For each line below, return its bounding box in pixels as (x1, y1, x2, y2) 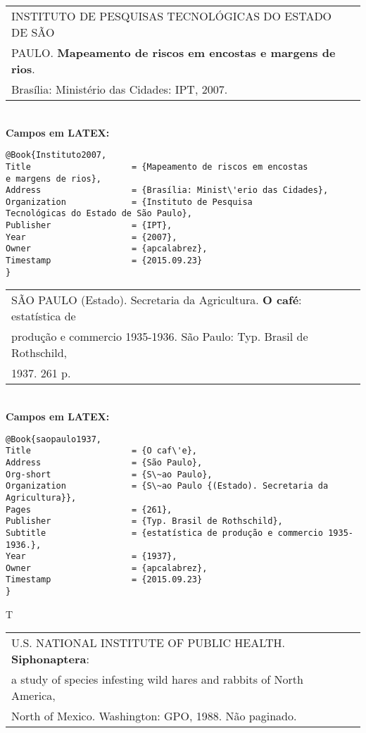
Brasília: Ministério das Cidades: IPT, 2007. (11, 81, 228, 97)
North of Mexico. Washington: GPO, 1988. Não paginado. (11, 708, 297, 725)
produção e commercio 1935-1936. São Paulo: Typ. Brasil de (11, 328, 308, 345)
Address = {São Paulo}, (6, 457, 203, 468)
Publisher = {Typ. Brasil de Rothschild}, (6, 516, 283, 527)
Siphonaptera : (11, 651, 89, 668)
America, (11, 687, 56, 704)
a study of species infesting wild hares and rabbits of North (11, 671, 303, 688)
